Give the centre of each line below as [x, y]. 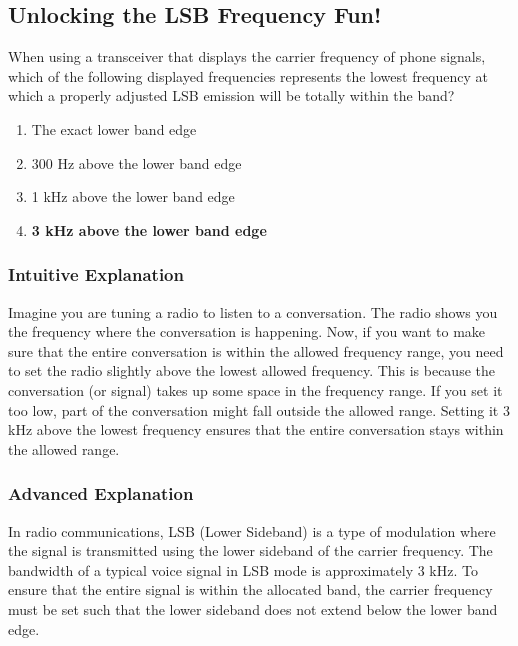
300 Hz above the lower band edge [136, 162]
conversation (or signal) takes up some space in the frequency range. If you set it [255, 389]
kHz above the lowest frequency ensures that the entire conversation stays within [256, 429]
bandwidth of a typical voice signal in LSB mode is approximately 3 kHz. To [243, 569]
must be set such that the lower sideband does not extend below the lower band [253, 608]
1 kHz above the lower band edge [133, 196]
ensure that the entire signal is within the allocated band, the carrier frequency [250, 589]
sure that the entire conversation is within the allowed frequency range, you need [256, 350]
